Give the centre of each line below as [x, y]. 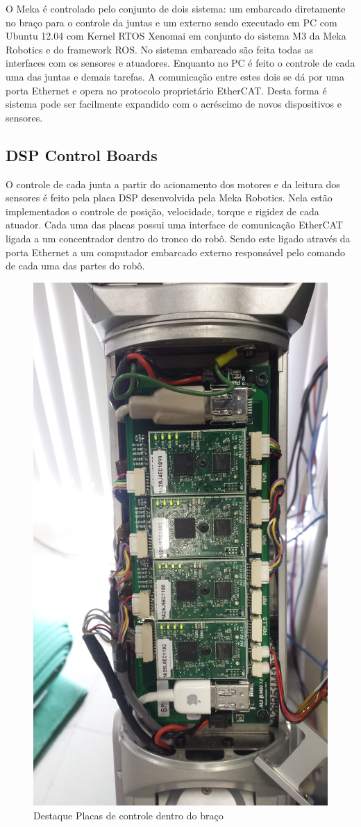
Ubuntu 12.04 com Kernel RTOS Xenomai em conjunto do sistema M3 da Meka [176, 36]
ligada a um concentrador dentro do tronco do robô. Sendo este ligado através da [178, 238]
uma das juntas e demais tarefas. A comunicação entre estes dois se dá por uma [175, 76]
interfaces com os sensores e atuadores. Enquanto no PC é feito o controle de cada [180, 63]
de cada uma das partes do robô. [75, 266]
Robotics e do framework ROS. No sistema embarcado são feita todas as [160, 49]
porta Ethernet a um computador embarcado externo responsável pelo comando [176, 252]
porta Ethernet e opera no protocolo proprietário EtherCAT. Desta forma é [166, 90]
